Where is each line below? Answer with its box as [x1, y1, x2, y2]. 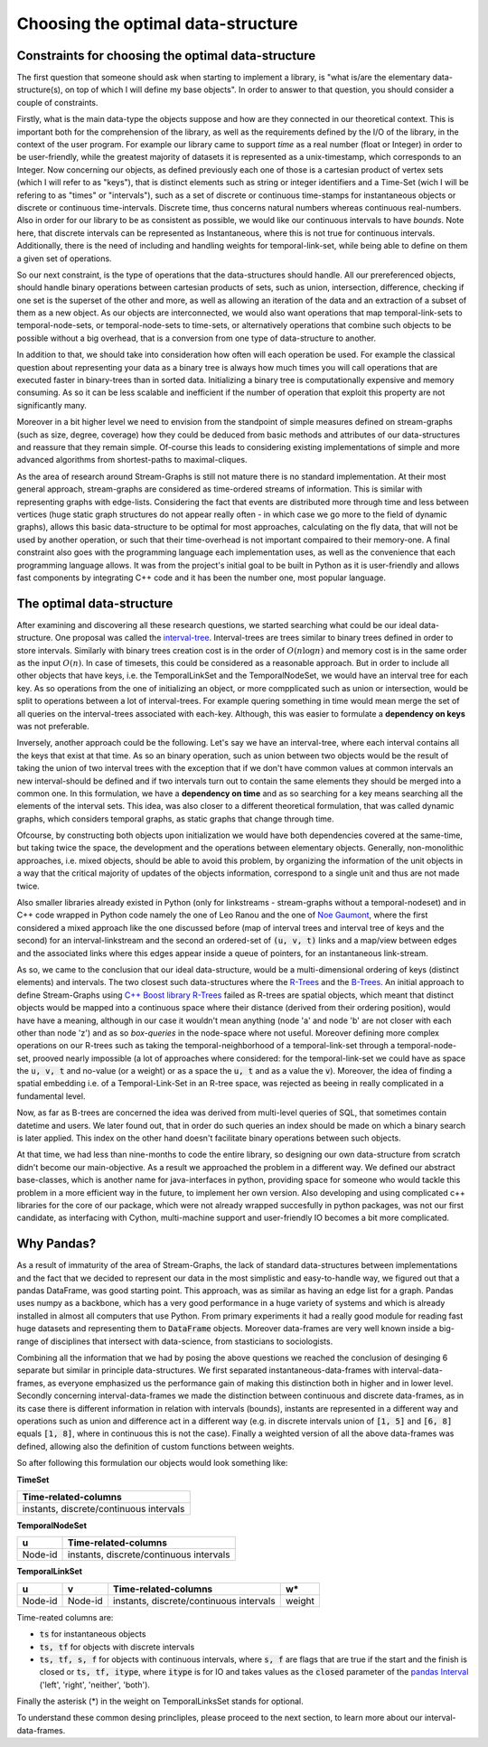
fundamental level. [16, 1090, 86, 1102]
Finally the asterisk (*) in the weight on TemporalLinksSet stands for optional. [16, 1695, 305, 1707]
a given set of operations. [16, 253, 112, 264]
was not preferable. [16, 720, 89, 731]
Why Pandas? [16, 1236, 97, 1252]
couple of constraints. [16, 97, 99, 108]
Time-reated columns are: [16, 1611, 114, 1622]
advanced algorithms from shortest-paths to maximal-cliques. [16, 455, 248, 465]
